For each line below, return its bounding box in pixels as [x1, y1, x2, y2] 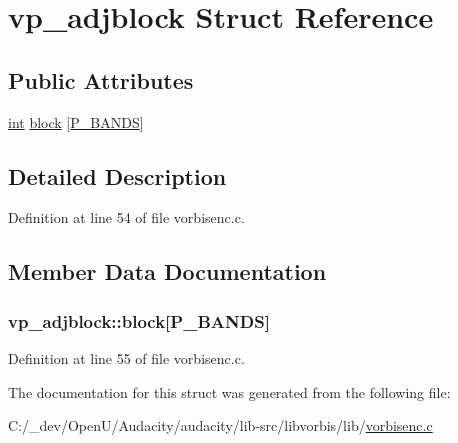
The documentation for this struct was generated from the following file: [8, 381, 451, 402]
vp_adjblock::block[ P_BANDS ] [8, 308, 270, 333]
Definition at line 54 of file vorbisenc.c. [8, 207, 245, 228]
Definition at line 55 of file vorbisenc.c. [8, 347, 245, 368]
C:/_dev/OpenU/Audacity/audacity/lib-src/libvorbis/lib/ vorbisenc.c [8, 415, 433, 436]
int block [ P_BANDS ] [8, 111, 144, 132]
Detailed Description [8, 160, 227, 191]
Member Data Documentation [8, 256, 327, 287]
